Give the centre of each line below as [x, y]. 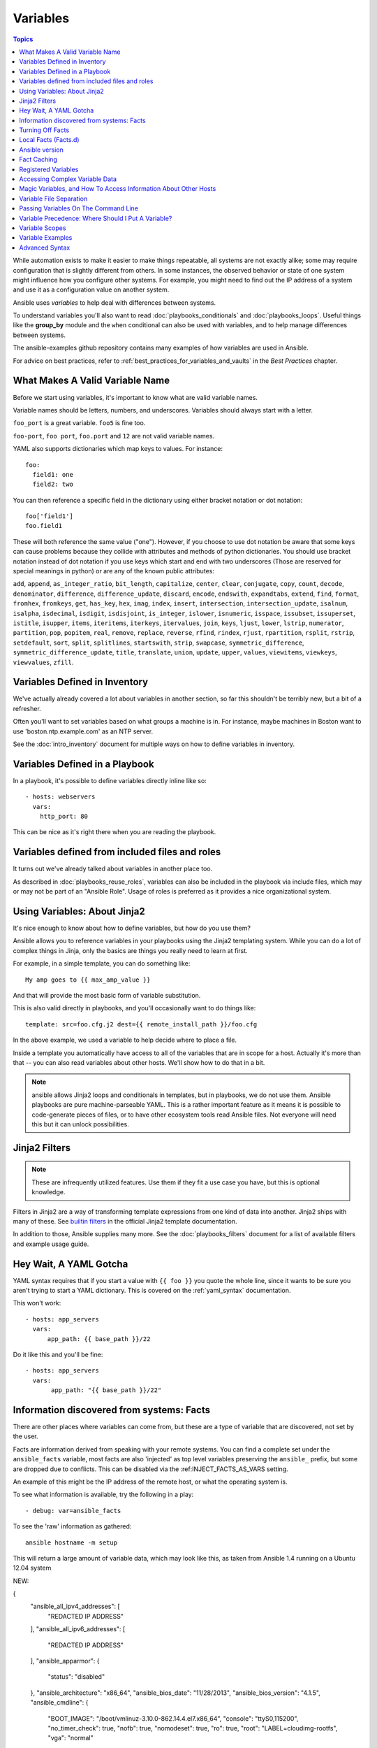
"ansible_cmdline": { [59, 1703]
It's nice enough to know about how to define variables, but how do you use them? [132, 928]
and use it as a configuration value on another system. [91, 289]
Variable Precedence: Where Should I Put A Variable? [96, 218]
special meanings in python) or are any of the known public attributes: [113, 571]
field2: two [53, 485]
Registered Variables [49, 169]
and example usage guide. [51, 1244]
